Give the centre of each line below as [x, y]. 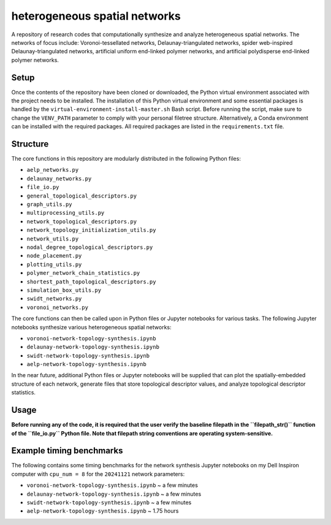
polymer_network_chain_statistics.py [83, 273]
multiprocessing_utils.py [66, 213]
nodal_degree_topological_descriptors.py [90, 247]
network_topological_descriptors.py [82, 221]
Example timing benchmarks [67, 451]
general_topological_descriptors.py [82, 196]
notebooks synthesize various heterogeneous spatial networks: [91, 327]
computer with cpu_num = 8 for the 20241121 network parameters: [98, 474]
